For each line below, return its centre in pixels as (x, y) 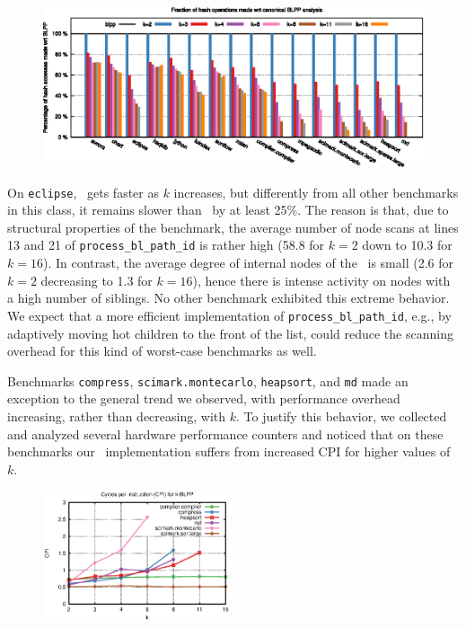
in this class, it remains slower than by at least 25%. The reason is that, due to (228, 210)
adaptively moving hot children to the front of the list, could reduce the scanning (230, 333)
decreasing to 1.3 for (97, 280)
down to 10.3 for (407, 245)
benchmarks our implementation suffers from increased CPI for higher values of (229, 451)
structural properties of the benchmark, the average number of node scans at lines (233, 227)
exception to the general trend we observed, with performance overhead (204, 398)
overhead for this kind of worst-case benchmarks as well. (162, 351)
